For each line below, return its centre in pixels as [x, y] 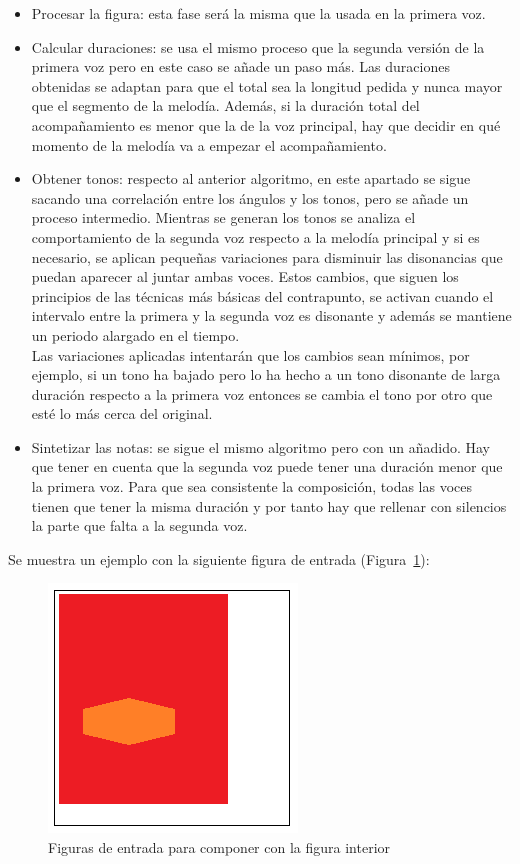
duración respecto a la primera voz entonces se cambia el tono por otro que [262, 393]
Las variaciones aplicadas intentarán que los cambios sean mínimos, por [250, 354]
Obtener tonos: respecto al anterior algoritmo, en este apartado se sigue [251, 178]
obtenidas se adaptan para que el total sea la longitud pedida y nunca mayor [267, 85]
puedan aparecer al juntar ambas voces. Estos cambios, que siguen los [245, 276]
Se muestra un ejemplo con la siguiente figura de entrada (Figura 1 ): [219, 558]
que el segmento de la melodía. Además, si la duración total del [225, 105]
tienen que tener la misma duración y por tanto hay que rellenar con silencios [269, 505]
